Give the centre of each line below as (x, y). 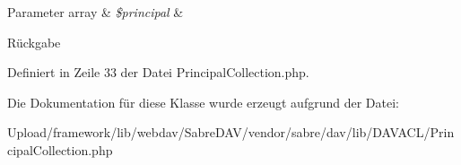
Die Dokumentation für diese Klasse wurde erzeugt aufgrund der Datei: (203, 102)
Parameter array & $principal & (96, 12)
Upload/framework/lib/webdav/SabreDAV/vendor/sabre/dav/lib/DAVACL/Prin (231, 132)
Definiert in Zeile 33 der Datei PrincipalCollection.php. (158, 72)
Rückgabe (34, 42)
